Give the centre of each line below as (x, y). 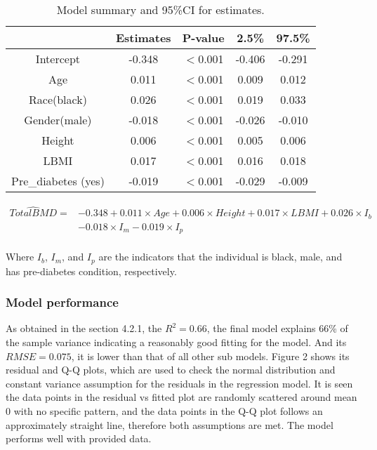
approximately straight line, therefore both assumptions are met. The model (170, 424)
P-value (203, 38)
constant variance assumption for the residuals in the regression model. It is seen (179, 383)
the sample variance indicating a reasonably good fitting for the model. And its (176, 342)
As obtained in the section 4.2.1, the (84, 328)
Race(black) (58, 99)
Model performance (62, 302)
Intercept (58, 59)
